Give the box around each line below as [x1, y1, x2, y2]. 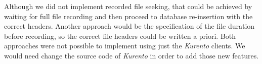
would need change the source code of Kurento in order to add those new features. [4, 50, 259, 60]
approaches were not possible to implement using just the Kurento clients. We [4, 40, 245, 51]
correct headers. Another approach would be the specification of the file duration [4, 21, 255, 31]
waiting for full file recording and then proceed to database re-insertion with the [4, 11, 253, 21]
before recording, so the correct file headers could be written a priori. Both [4, 30, 236, 41]
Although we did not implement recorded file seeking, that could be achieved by [4, 1, 252, 11]
